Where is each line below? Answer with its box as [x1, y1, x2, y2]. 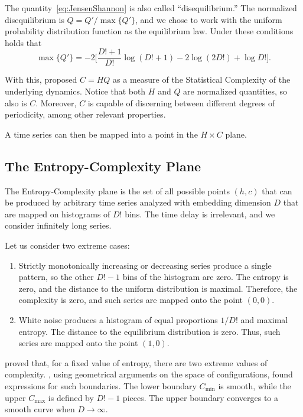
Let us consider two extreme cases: [5, 239, 130, 251]
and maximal [240, 313, 288, 325]
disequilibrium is [5, 13, 64, 25]
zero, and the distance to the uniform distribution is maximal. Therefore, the [18, 282, 298, 294]
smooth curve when [5, 403, 75, 415]
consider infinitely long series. [5, 219, 112, 232]
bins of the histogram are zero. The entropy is [122, 271, 289, 283]
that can [262, 184, 292, 197]
